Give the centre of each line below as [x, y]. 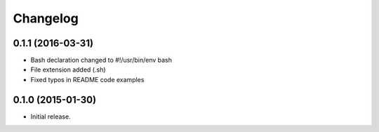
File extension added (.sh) [68, 70]
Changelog [46, 18]
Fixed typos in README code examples [87, 79]
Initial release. [51, 117]
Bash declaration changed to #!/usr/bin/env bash [101, 60]
